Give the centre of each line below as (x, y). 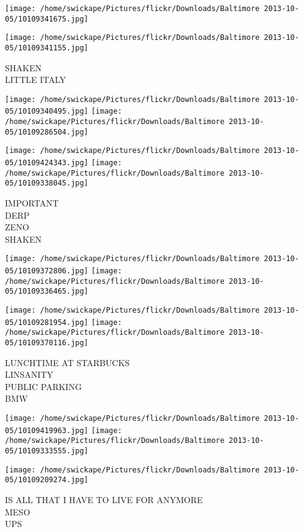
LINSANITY (29, 374)
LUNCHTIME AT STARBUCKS (67, 362)
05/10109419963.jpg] (47, 430)
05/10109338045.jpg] (47, 183)
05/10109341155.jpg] (47, 48)
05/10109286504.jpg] (47, 132)
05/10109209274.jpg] (47, 480)
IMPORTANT (32, 203)
